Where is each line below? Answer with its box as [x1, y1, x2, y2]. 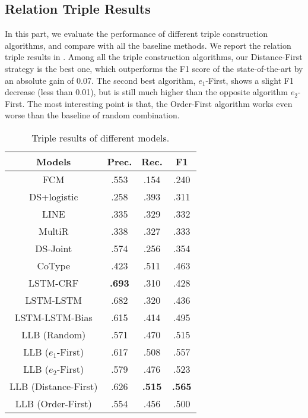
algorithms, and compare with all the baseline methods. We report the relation [5, 39, 291, 51]
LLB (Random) [21, 327, 86, 341]
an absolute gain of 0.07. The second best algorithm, [5, 74, 196, 86]
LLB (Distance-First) [9, 379, 98, 393]
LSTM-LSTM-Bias [14, 310, 93, 324]
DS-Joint [35, 241, 72, 255]
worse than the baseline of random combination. [5, 109, 180, 121]
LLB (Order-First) [15, 396, 92, 410]
